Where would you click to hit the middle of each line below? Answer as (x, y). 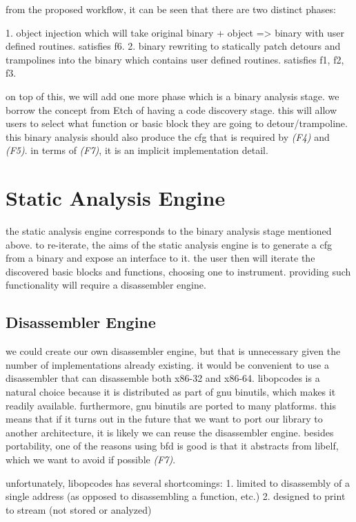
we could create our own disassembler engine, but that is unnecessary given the (173, 351)
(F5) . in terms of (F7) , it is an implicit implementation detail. (137, 150)
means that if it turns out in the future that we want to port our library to (164, 419)
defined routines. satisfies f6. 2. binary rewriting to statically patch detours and (173, 46)
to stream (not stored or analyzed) (79, 509)
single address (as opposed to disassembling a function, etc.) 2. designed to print (176, 496)
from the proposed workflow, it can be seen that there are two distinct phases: (171, 9)
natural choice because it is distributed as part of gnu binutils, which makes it (171, 392)
